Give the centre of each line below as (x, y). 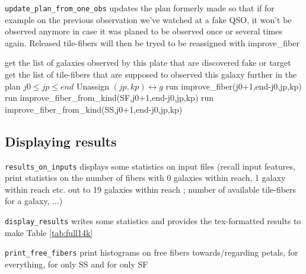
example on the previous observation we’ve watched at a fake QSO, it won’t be (148, 19)
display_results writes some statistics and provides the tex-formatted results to (153, 221)
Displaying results (61, 141)
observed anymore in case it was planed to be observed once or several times (144, 31)
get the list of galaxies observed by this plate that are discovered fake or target (148, 63)
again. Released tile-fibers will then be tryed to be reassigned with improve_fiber (152, 42)
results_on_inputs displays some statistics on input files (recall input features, (150, 166)
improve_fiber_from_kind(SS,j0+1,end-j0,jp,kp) (94, 109)
